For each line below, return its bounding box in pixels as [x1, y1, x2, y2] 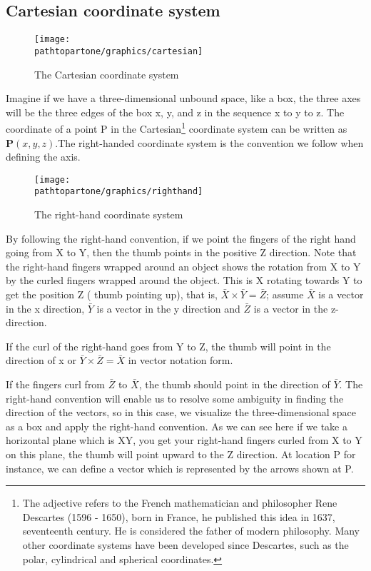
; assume [266, 287, 304, 302]
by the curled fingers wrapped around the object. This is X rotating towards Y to [6, 273, 362, 288]
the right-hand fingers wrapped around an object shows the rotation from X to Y [6, 258, 361, 273]
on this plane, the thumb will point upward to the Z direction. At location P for [6, 446, 356, 461]
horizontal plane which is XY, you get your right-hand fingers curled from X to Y [6, 433, 362, 448]
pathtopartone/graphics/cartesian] [34, 46, 203, 56]
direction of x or [6, 353, 76, 368]
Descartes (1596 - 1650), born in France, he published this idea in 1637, [22, 509, 335, 524]
